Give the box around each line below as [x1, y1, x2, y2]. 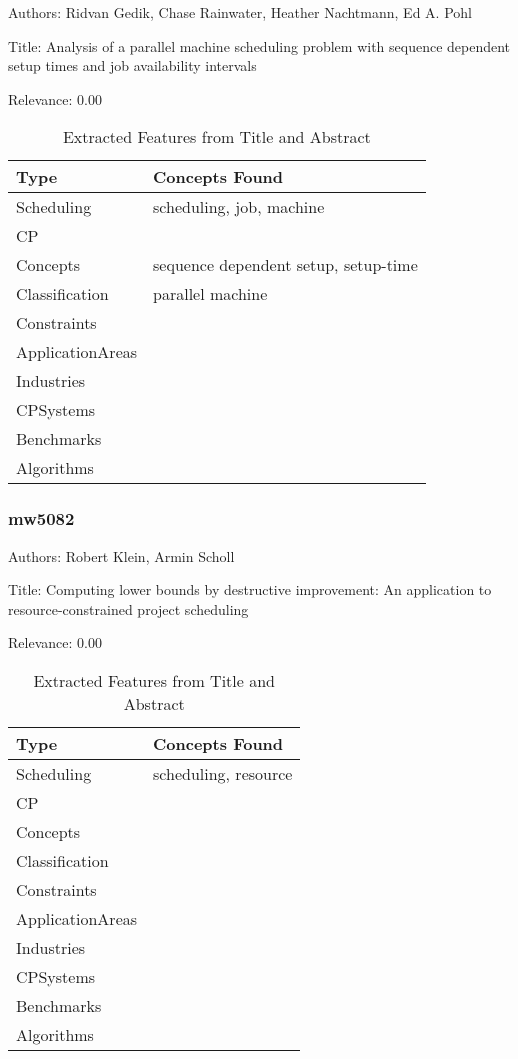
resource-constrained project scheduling [8, 598, 249, 619]
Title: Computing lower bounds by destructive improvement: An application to [8, 579, 492, 600]
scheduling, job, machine [153, 195, 325, 219]
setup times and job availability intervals [8, 55, 257, 76]
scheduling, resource [153, 761, 293, 785]
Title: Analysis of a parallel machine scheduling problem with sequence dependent [8, 35, 511, 56]
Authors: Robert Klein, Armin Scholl [8, 545, 235, 566]
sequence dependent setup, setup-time [153, 253, 418, 277]
